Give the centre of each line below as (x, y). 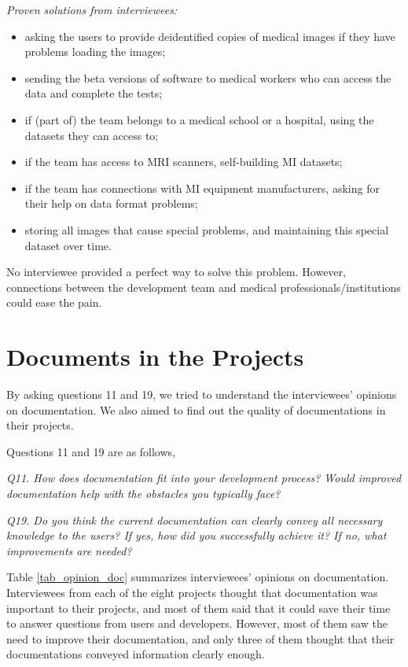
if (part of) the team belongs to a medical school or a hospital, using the (199, 119)
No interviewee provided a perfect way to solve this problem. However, (176, 272)
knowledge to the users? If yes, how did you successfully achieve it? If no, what (197, 535)
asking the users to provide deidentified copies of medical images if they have (210, 36)
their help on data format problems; (111, 203)
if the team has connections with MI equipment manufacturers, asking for (202, 188)
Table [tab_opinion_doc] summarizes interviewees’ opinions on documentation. (198, 577)
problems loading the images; (95, 52)
